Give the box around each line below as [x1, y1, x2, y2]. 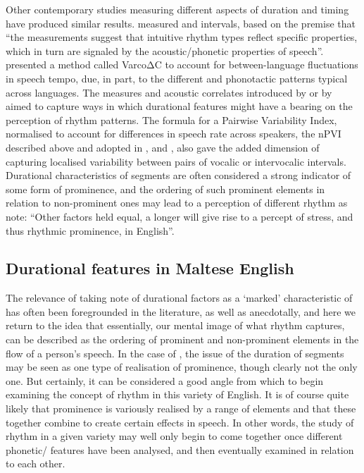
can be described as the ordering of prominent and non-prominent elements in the [6, 332, 359, 347]
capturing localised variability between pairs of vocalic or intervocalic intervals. [6, 154, 346, 168]
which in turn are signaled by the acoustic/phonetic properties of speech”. [6, 43, 324, 58]
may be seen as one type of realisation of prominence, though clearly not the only [6, 360, 358, 374]
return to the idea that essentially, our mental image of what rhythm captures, [6, 318, 345, 333]
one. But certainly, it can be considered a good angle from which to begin [6, 373, 324, 388]
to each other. [6, 456, 65, 471]
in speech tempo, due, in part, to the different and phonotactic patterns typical [6, 70, 348, 85]
